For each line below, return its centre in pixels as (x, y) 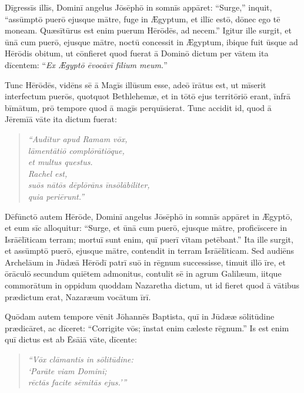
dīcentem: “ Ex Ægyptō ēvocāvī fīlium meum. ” (86, 64)
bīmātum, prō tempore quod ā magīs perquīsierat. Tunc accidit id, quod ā (138, 107)
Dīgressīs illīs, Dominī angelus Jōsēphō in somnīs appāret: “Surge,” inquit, (138, 7)
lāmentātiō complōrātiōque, (76, 150)
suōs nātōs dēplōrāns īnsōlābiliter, (89, 185)
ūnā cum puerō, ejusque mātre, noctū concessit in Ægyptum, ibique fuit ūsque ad (151, 41)
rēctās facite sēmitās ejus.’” (77, 382)
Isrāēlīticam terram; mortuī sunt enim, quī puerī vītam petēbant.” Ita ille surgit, (149, 239)
